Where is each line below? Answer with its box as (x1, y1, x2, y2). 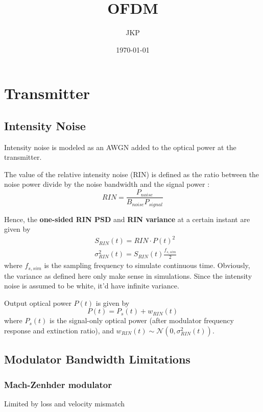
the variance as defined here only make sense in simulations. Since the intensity (4, 270, 252, 281)
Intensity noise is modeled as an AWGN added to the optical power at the (4, 141, 236, 152)
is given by (95, 297, 130, 308)
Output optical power (4, 297, 71, 308)
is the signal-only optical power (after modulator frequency (50, 315, 234, 326)
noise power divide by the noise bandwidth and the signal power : (4, 179, 210, 189)
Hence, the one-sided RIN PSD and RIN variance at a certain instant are (4, 213, 250, 224)
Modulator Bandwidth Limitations (4, 351, 190, 367)
